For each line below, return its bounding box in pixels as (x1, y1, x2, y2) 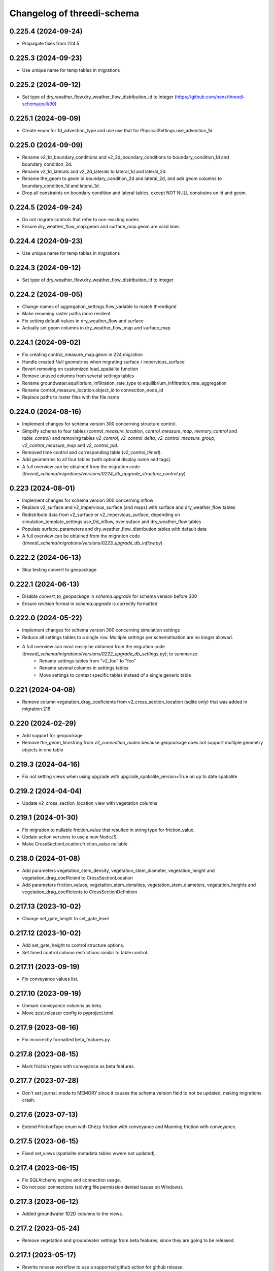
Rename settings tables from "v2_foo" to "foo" (39, 658, 136, 664)
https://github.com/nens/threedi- (176, 94, 246, 100)
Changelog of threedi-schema (9, 8, 140, 19)
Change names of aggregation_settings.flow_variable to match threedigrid (22, 304, 177, 310)
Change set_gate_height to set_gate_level (22, 916, 109, 922)
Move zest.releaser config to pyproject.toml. (22, 1010, 115, 1016)
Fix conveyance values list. (22, 976, 79, 982)
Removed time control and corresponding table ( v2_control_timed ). (22, 449, 162, 455)
